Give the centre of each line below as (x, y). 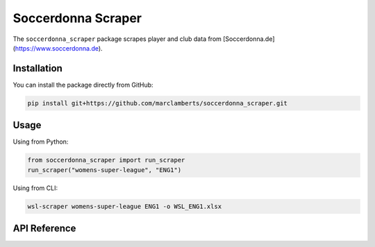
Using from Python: (41, 142)
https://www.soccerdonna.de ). (59, 48)
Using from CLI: (35, 188)
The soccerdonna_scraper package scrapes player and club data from (117, 39)
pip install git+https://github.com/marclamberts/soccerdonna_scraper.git (158, 103)
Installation (37, 68)
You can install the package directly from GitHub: (83, 85)
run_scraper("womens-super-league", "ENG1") (105, 170)
